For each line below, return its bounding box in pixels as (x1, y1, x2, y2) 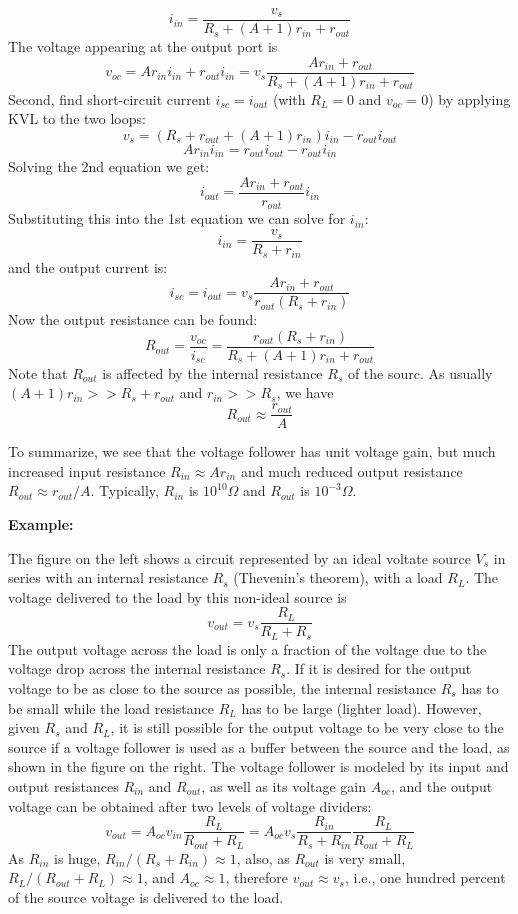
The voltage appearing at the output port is (8, 36, 278, 57)
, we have (276, 382, 334, 403)
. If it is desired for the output (286, 658, 472, 679)
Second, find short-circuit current (8, 88, 211, 109)
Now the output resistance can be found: (8, 309, 258, 330)
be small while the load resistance (8, 697, 214, 718)
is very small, (324, 847, 406, 868)
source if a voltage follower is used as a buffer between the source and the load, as (8, 736, 510, 757)
